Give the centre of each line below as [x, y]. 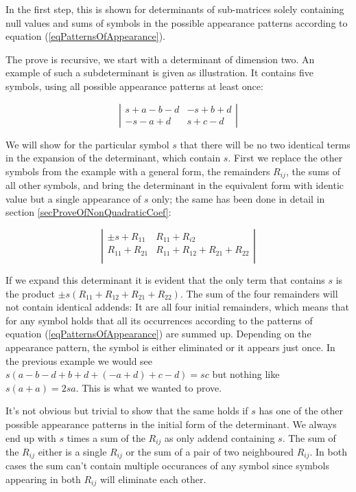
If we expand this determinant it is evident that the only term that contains [165, 279]
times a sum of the [106, 437]
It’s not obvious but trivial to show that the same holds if [127, 411]
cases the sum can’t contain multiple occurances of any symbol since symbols [167, 466]
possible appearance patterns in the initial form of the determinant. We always [171, 424]
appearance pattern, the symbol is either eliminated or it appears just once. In [170, 347]
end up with [31, 437]
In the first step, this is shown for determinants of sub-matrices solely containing [175, 9]
